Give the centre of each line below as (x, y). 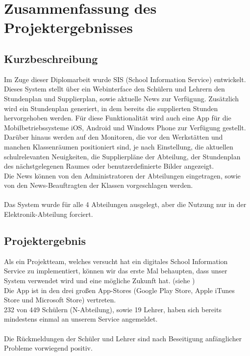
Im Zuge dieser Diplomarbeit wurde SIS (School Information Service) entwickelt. (125, 79)
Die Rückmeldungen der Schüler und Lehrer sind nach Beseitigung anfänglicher (123, 338)
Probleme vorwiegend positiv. (48, 348)
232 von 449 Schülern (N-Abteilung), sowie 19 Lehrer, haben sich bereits (113, 309)
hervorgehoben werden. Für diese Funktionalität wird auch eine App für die (118, 118)
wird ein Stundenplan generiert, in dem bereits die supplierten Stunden (111, 108)
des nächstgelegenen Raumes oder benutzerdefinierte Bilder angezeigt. (109, 166)
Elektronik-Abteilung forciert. (49, 214)
